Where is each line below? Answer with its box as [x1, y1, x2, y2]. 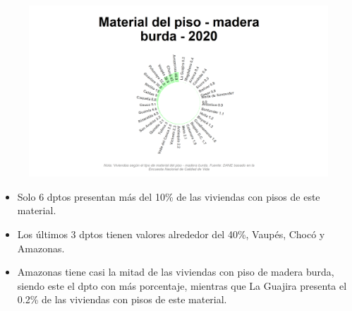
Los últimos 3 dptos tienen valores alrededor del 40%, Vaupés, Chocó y [17, 227, 325, 241]
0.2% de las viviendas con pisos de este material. [17, 292, 227, 307]
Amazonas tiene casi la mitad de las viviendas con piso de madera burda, [17, 264, 334, 279]
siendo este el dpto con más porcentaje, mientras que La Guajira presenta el [17, 278, 347, 293]
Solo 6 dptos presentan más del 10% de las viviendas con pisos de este [17, 189, 320, 204]
